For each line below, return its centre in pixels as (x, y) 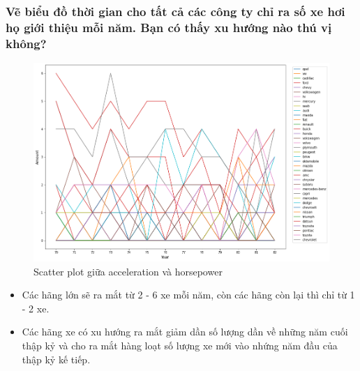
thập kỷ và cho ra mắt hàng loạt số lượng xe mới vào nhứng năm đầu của (180, 346)
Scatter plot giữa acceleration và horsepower (128, 271)
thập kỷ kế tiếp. (56, 359)
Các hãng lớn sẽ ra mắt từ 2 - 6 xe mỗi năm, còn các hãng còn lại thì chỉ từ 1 (188, 295)
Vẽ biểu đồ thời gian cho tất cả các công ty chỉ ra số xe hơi (175, 11)
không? (26, 43)
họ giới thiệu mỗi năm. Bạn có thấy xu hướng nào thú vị (169, 27)
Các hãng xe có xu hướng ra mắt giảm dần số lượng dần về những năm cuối (185, 332)
